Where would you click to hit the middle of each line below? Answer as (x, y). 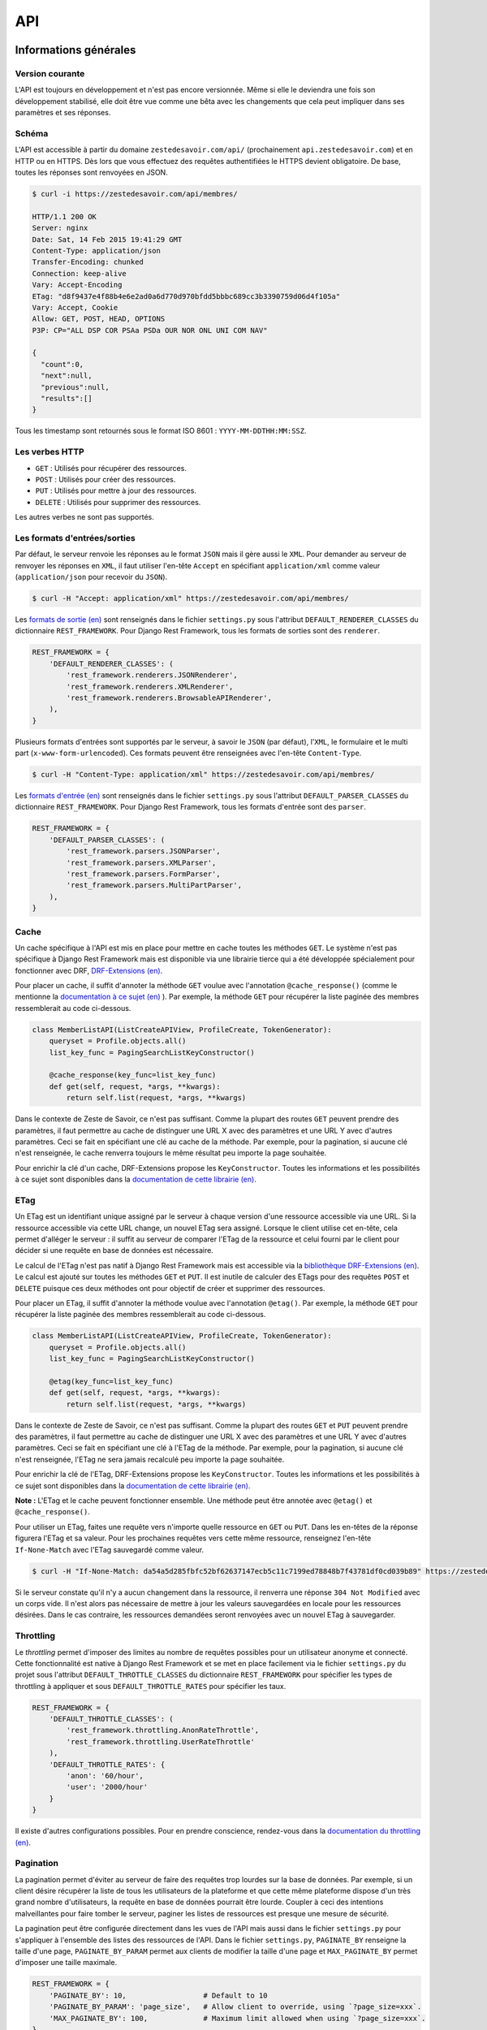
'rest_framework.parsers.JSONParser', (143, 851)
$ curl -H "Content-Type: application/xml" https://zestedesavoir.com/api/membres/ (203, 775)
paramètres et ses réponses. (63, 113)
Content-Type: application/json (97, 251)
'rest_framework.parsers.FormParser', (143, 874)
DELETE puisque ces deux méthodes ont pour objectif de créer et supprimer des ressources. (170, 1288)
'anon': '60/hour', (105, 1775)
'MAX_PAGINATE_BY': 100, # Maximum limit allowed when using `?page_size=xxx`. (237, 2018)
